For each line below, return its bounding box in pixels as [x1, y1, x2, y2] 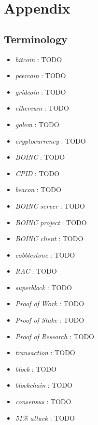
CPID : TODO [15, 168, 60, 178]
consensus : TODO [15, 396, 71, 407]
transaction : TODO [15, 347, 75, 358]
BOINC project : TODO [15, 217, 87, 227]
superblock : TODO [15, 282, 72, 292]
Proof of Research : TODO [15, 331, 94, 341]
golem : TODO [15, 119, 59, 129]
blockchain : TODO [15, 380, 72, 390]
